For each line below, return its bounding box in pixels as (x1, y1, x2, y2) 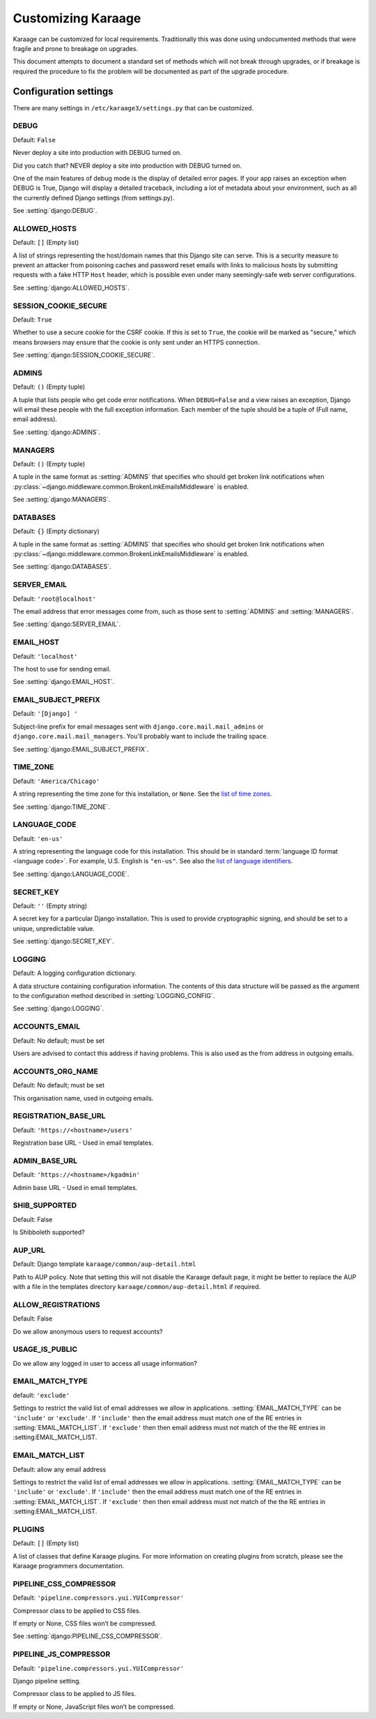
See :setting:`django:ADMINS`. (13, 428, 101, 436)
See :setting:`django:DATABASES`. (13, 563, 111, 571)
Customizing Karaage (13, 10, 141, 26)
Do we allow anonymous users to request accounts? (13, 1327, 163, 1336)
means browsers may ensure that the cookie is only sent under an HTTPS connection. (13, 338, 260, 346)
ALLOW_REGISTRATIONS (13, 1300, 100, 1309)
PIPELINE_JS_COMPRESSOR (13, 1649, 111, 1659)
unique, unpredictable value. (13, 924, 95, 932)
